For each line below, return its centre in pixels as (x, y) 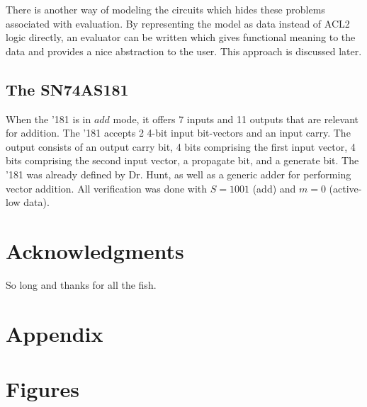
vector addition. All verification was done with (107, 188)
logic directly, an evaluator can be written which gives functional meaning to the (181, 37)
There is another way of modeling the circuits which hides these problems (165, 9)
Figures (43, 389)
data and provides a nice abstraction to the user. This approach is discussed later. (184, 51)
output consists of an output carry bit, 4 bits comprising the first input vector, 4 (181, 146)
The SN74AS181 (67, 89)
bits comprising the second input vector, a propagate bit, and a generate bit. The (182, 160)
